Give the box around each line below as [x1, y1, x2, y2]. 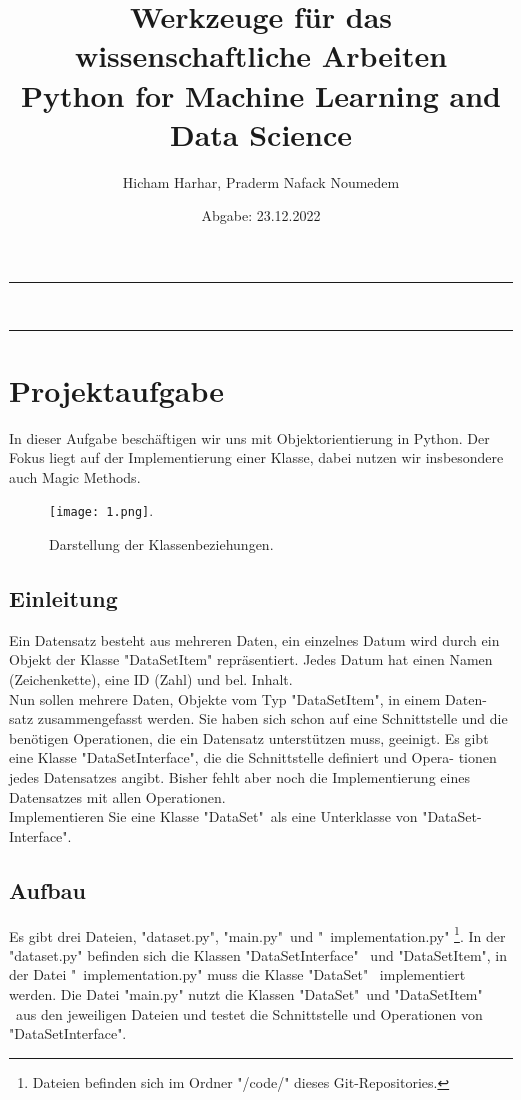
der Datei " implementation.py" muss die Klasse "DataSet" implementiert [9, 964, 466, 985]
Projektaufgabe [9, 369, 225, 410]
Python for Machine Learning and [21, 74, 501, 115]
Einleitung [9, 583, 118, 614]
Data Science [169, 113, 353, 154]
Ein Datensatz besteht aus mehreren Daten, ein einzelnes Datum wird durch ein [9, 629, 500, 650]
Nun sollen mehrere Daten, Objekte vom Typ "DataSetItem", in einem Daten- [9, 688, 487, 709]
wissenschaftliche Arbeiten [74, 35, 448, 76]
